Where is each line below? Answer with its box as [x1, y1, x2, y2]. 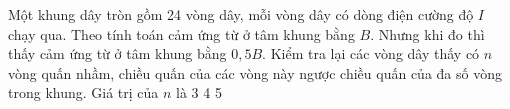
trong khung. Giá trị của [8, 82, 159, 103]
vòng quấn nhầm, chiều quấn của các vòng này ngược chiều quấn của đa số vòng [8, 62, 502, 83]
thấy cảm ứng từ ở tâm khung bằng [8, 43, 227, 64]
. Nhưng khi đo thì [370, 23, 485, 44]
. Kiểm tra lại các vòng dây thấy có [262, 43, 480, 64]
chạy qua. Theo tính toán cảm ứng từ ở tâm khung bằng [8, 23, 355, 44]
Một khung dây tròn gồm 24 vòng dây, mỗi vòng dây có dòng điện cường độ [8, 4, 474, 24]
